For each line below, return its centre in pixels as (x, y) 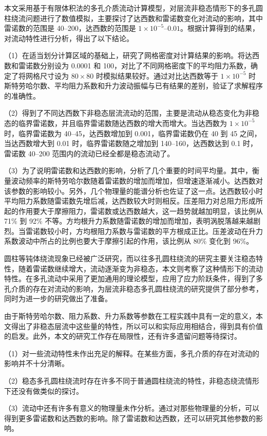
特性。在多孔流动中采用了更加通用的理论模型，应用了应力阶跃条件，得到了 (130, 278)
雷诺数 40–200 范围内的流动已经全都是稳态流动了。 (89, 153)
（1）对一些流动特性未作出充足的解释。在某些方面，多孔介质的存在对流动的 (132, 353)
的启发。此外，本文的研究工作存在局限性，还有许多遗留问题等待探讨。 (123, 336)
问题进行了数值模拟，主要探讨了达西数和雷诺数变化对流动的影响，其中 (144, 18)
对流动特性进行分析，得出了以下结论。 (69, 38)
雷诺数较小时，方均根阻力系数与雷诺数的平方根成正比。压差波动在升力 (144, 231)
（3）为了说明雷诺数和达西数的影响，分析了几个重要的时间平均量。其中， (128, 170)
